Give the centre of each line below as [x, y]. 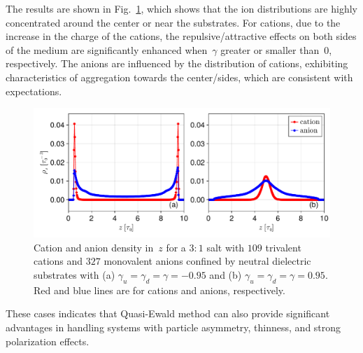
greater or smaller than [270, 49]
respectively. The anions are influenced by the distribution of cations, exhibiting [177, 63]
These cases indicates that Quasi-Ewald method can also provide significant [168, 313]
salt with [226, 247]
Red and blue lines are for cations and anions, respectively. [159, 290]
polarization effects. [48, 341]
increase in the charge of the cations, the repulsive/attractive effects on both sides [181, 36]
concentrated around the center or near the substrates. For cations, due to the [173, 22]
